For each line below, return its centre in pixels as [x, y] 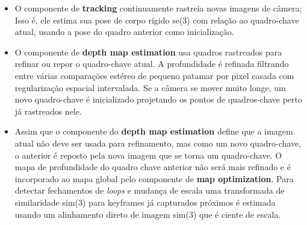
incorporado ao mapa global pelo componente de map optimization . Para [154, 178]
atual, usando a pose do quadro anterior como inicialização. [124, 32]
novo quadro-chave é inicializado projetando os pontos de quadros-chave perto [158, 99]
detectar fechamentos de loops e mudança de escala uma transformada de [150, 190]
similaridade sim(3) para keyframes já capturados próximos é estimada [145, 202]
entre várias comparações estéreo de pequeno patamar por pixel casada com [154, 75]
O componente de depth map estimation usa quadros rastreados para [148, 52]
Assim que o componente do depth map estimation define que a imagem [154, 131]
